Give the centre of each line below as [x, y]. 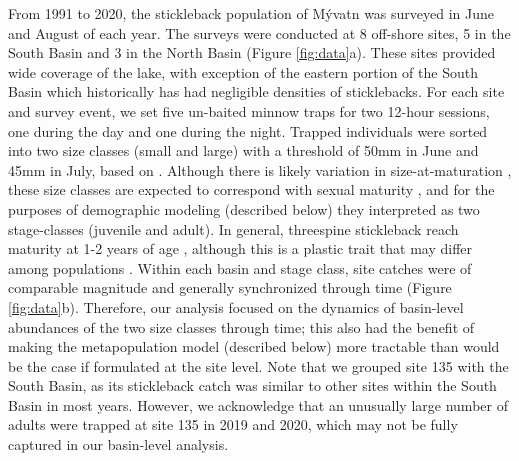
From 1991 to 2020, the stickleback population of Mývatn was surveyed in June [251, 13]
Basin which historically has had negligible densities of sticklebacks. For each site [256, 91]
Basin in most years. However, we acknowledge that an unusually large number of [258, 404]
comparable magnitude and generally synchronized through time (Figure [230, 287]
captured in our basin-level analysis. [118, 444]
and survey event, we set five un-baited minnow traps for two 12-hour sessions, [249, 110]
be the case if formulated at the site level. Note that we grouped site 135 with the [258, 365]
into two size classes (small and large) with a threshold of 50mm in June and [243, 150]
